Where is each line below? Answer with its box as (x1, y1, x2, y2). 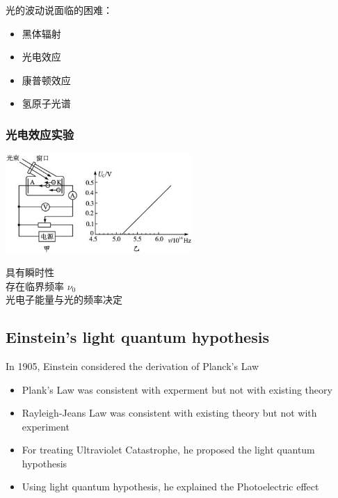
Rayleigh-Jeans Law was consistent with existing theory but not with (22, 405, 317, 420)
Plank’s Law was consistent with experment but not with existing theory (22, 382, 332, 396)
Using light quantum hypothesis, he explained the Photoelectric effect (22, 479, 319, 494)
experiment (22, 419, 70, 433)
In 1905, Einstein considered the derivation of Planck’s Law (6, 358, 259, 373)
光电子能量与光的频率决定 (6, 292, 122, 307)
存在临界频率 (6, 278, 64, 293)
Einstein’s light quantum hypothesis (6, 326, 269, 348)
